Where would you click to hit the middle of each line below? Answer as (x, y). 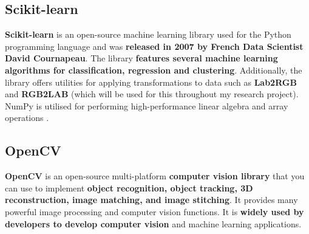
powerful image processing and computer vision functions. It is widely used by (154, 211)
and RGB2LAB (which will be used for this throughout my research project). (152, 94)
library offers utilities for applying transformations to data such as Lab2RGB (151, 82)
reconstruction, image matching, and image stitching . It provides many (151, 200)
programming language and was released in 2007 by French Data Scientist (154, 46)
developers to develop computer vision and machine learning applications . (153, 223)
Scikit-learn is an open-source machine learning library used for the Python (148, 34)
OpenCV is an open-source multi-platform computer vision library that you (155, 176)
